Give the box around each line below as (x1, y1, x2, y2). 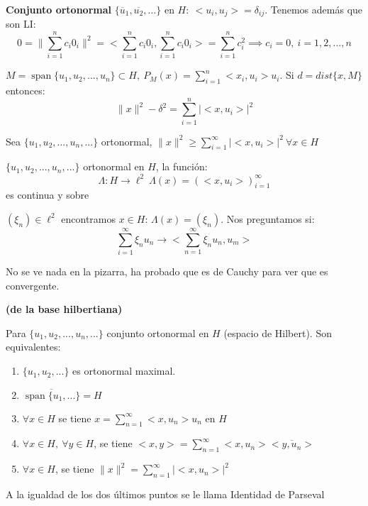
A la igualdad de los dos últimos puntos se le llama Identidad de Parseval (6, 487, 325, 502)
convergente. (6, 277, 60, 292)
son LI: (6, 16, 36, 31)
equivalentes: (6, 339, 61, 354)
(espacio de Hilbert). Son (223, 325, 332, 340)
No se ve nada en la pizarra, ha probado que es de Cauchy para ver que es (6, 264, 328, 279)
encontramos (61, 211, 116, 226)
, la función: (155, 159, 208, 174)
